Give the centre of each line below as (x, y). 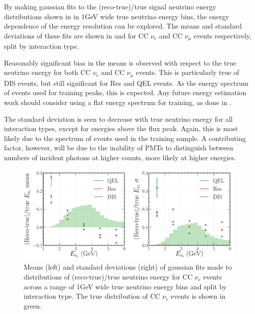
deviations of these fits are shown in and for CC (76, 35)
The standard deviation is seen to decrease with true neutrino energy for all (118, 119)
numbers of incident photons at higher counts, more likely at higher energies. (120, 157)
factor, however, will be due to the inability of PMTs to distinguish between (119, 148)
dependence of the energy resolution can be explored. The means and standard (123, 26)
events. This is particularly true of (187, 72)
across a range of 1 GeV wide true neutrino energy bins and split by (125, 286)
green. (33, 305)
